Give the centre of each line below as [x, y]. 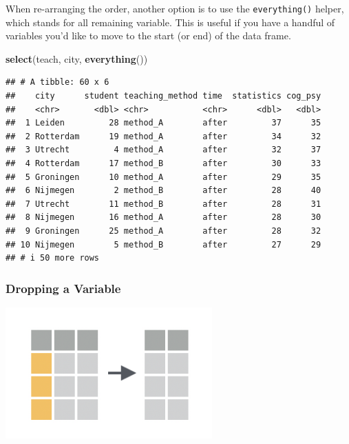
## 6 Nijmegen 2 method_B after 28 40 [163, 191]
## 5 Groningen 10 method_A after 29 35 [163, 177]
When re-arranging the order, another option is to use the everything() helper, [175, 8]
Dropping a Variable [63, 288]
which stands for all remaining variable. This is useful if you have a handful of [170, 22]
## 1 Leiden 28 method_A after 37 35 [163, 123]
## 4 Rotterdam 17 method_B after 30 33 [163, 163]
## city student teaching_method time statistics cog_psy [163, 96]
